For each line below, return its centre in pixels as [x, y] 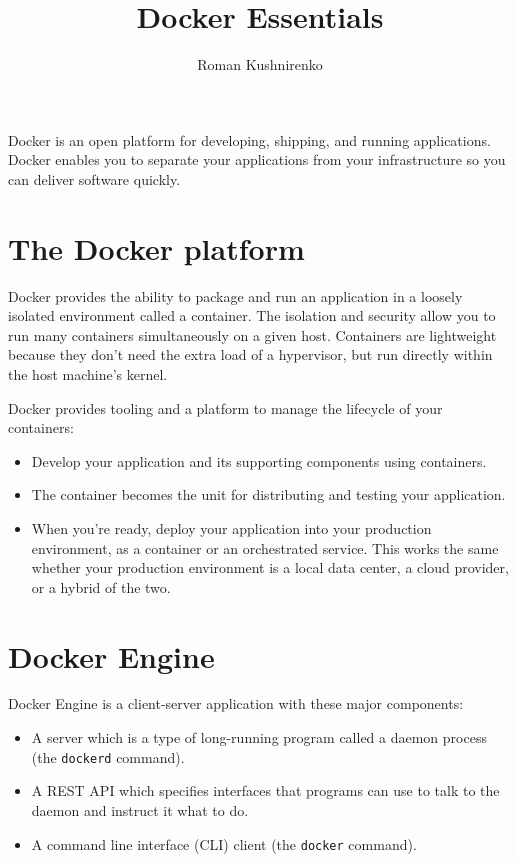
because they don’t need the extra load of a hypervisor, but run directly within [250, 354]
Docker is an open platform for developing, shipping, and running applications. [249, 139]
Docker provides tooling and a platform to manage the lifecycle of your [225, 407]
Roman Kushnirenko [260, 64]
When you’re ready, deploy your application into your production [231, 527]
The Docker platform [156, 247]
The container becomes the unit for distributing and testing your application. [268, 494]
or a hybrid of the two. [101, 586]
